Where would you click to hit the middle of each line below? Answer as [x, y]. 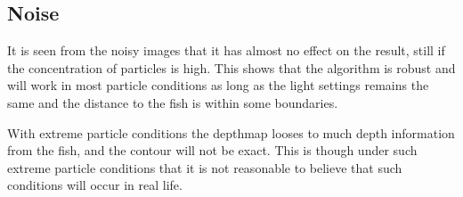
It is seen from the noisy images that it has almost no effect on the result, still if [226, 50]
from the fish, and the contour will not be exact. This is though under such [212, 150]
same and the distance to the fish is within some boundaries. [173, 102]
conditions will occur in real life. [95, 185]
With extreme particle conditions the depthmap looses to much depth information [231, 132]
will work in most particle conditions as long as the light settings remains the [218, 85]
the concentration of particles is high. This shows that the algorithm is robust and [231, 67]
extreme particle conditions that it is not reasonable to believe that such [205, 167]
